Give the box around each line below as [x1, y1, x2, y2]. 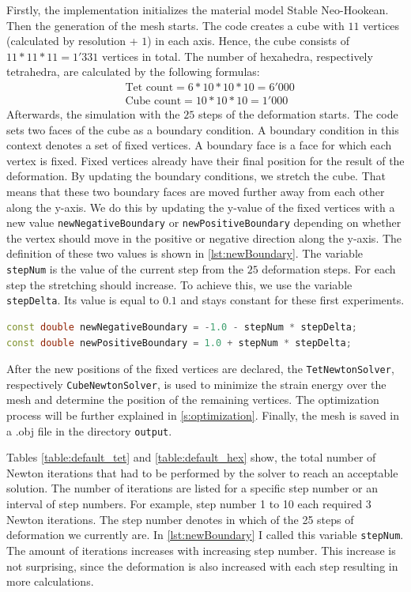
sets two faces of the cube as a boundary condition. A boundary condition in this [6, 121, 399, 138]
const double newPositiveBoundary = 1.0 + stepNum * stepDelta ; [6, 337, 352, 349]
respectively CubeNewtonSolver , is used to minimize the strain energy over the [6, 375, 386, 392]
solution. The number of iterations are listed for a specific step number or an [6, 480, 379, 496]
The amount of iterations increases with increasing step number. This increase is [6, 541, 396, 558]
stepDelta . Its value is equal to [6, 292, 160, 308]
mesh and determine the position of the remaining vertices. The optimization [6, 391, 379, 408]
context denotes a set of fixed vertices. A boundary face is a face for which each [6, 137, 392, 153]
